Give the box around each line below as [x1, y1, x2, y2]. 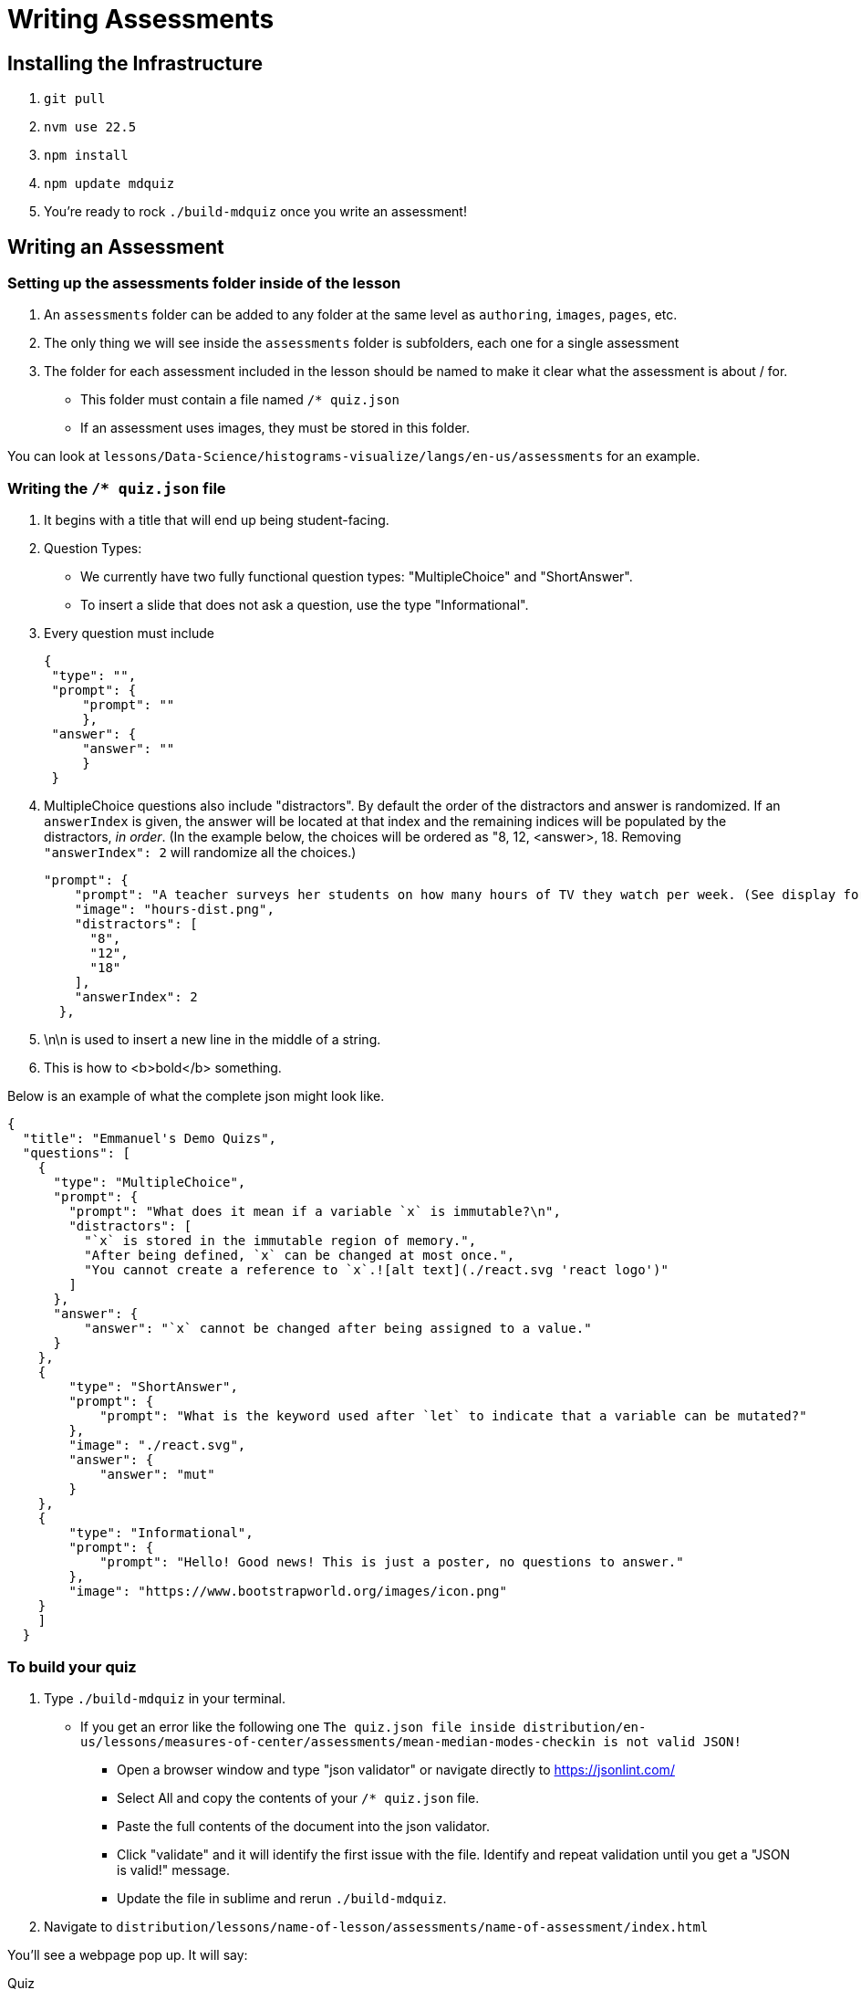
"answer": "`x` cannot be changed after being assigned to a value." [84, 1321, 592, 1336]
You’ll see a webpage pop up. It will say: [7, 1946, 248, 1963]
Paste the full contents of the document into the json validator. [117, 1817, 491, 1834]
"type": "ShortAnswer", [68, 1379, 238, 1395]
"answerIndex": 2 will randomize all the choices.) [44, 844, 357, 861]
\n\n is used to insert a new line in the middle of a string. [44, 1032, 381, 1048]
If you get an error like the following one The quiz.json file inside [80, 1718, 516, 1734]
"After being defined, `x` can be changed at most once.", [84, 1248, 515, 1263]
